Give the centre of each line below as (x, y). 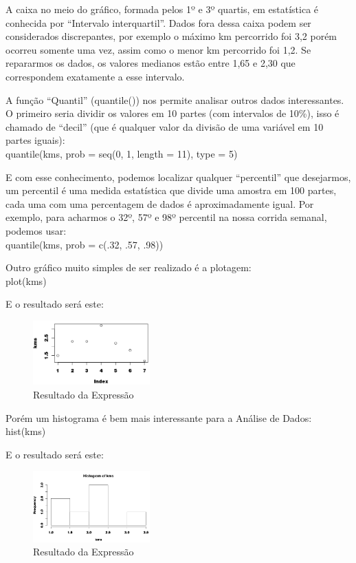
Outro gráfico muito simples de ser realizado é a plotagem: (129, 267)
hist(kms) (26, 431)
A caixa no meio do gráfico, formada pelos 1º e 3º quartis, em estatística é (162, 9)
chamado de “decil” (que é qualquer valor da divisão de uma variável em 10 (165, 126)
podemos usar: (36, 230)
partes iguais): (35, 140)
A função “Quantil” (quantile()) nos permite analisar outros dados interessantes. (175, 99)
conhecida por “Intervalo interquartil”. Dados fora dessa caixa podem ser (158, 22)
